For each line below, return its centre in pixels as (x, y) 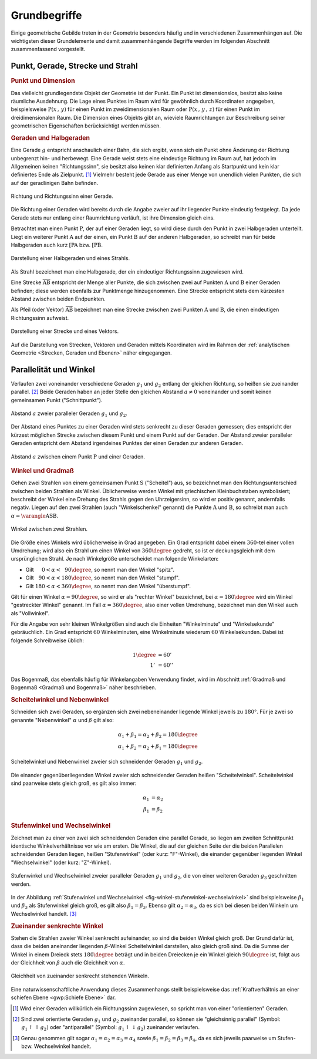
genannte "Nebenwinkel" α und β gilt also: (62, 720)
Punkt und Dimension (43, 81)
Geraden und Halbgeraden (50, 138)
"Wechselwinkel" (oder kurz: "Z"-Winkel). (61, 862)
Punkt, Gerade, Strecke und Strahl (74, 66)
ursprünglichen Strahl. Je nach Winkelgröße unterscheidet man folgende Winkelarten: (115, 559)
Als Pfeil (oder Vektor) (38, 310)
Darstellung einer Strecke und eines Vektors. (65, 331)
